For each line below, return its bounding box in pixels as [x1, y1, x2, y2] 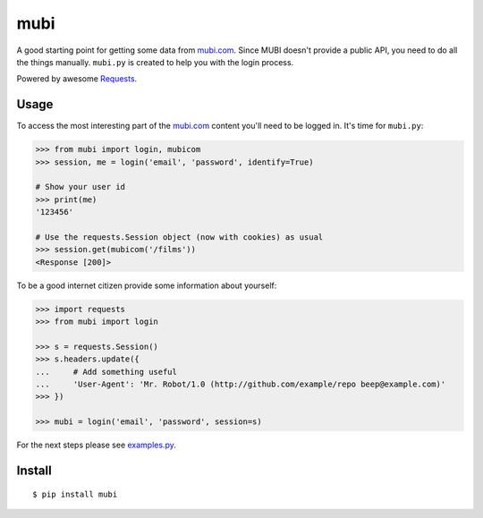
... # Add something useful [35, 367, 178, 377]
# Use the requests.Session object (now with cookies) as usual [35, 232, 324, 242]
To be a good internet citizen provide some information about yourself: [16, 280, 277, 291]
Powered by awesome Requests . [16, 73, 138, 84]
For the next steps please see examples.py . [16, 439, 176, 451]
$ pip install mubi [32, 488, 118, 499]
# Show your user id [35, 182, 125, 192]
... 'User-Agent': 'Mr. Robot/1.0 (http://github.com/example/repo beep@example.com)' [35, 379, 446, 389]
